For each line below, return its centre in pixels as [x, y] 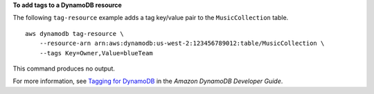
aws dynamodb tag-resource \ [74, 34]
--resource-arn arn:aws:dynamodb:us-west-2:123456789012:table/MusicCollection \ [182, 44]
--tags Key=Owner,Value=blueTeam [96, 53]
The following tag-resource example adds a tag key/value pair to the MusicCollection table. [151, 18]
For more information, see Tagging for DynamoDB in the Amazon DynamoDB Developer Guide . [148, 81]
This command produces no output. [64, 68]
